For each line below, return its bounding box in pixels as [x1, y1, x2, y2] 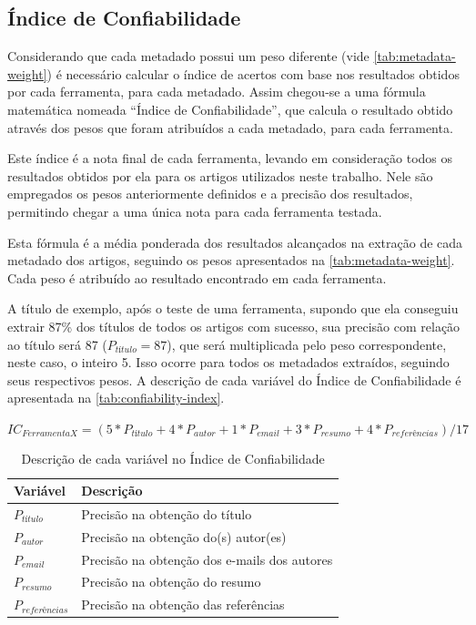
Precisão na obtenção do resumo [81, 572, 261, 591]
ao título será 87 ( [7, 334, 107, 353]
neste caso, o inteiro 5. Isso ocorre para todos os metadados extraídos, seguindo [7, 353, 450, 372]
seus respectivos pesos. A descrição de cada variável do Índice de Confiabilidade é [7, 370, 461, 389]
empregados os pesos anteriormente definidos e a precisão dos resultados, [7, 184, 413, 203]
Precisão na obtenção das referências [81, 595, 285, 614]
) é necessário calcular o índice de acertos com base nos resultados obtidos [46, 64, 460, 83]
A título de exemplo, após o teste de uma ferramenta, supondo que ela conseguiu [7, 299, 459, 318]
